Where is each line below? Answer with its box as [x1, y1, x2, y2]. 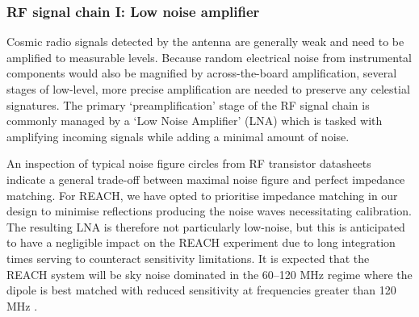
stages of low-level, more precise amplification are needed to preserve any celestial [6, 81, 410, 97]
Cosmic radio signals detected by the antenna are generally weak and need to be [6, 33, 404, 50]
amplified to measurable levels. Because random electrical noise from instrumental [6, 48, 413, 65]
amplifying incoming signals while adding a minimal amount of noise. [6, 127, 350, 144]
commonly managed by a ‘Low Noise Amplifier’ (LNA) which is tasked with [6, 112, 383, 129]
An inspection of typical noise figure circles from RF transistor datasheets [6, 155, 371, 172]
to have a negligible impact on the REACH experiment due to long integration [6, 234, 396, 251]
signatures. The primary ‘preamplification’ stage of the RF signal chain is [6, 96, 370, 113]
